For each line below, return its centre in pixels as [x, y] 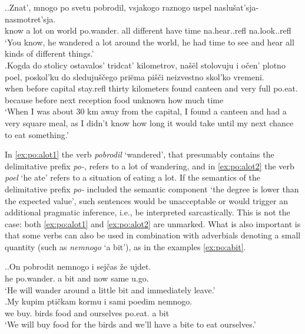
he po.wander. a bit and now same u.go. [77, 278]
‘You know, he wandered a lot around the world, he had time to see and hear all [150, 42]
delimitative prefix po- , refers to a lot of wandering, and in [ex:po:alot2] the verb [150, 166]
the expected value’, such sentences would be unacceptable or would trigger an [146, 200]
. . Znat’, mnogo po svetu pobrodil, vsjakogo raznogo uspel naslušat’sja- [132, 7]
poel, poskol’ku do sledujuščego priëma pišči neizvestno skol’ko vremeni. [135, 76]
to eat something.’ [37, 134]
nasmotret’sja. [30, 19]
